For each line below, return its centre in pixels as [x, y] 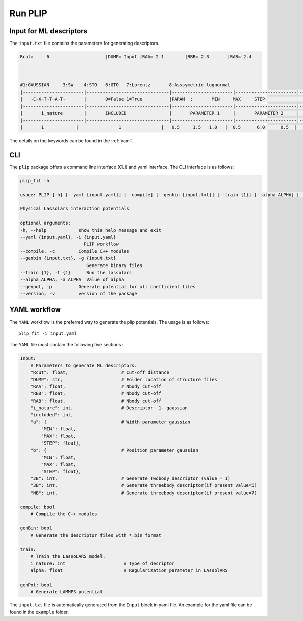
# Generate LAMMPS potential [67, 592]
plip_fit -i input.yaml [48, 333]
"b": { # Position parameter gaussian [115, 450]
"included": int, [52, 415]
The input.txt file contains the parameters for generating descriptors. [84, 43]
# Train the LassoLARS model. [68, 557]
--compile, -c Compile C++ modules [75, 251]
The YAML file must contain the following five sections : [66, 345]
